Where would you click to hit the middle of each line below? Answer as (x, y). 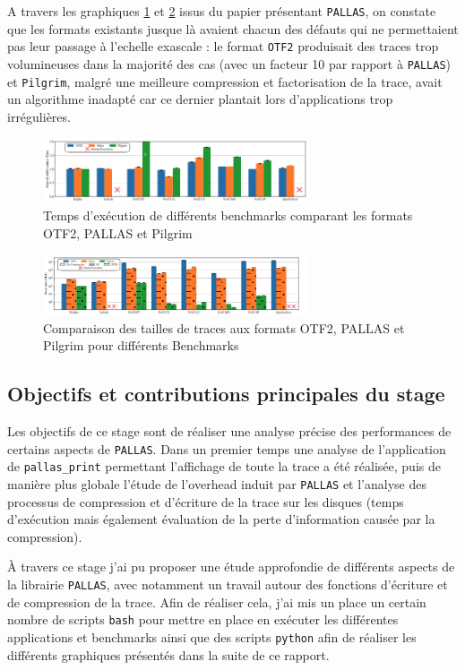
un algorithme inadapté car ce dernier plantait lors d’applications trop (200, 99)
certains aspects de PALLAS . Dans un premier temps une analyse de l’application (227, 448)
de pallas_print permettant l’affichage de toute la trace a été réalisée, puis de (224, 466)
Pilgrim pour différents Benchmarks (141, 345)
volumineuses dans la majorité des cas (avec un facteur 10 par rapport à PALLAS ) (229, 63)
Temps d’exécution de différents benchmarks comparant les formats (228, 215)
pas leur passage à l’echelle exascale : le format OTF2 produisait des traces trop (223, 46)
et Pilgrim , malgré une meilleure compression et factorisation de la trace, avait (225, 81)
